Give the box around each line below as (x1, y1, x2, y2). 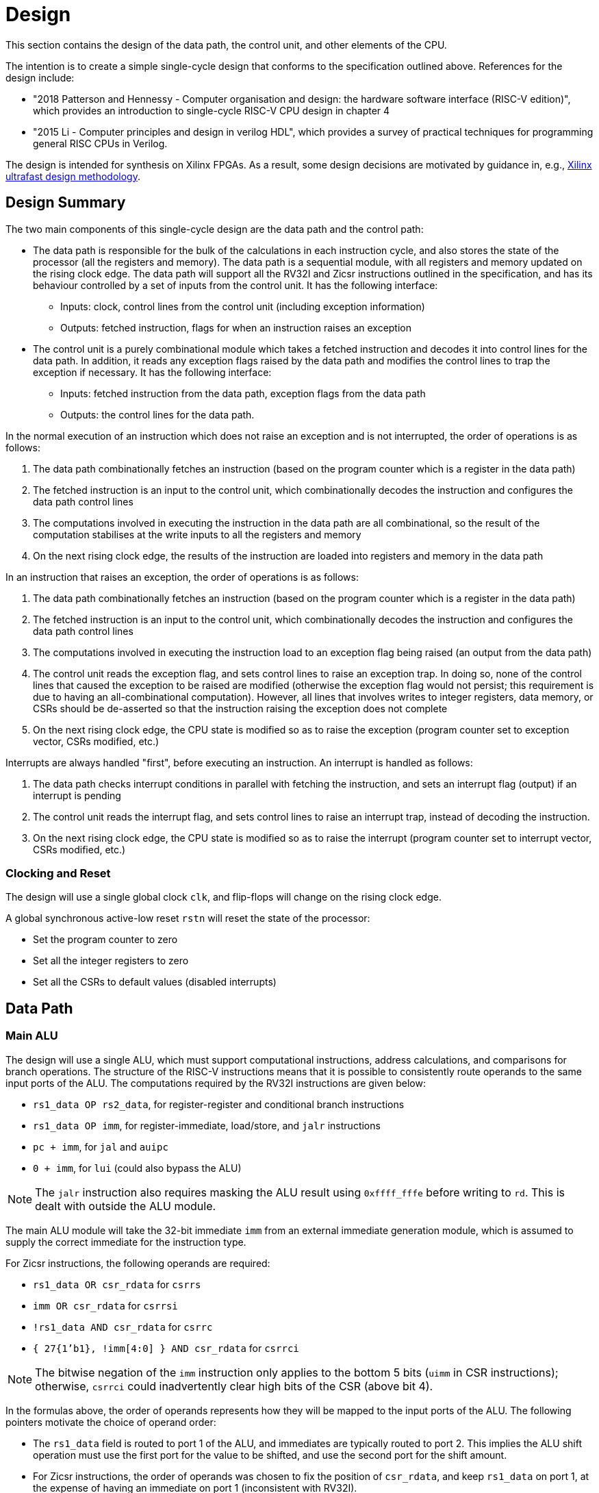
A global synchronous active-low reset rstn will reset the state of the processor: (5, 912, 370, 925)
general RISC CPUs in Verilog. (33, 137, 168, 149)
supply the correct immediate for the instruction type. (5, 1235, 246, 1248)
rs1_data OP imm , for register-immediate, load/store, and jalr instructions (33, 1119, 381, 1131)
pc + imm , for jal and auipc (33, 1140, 168, 1153)
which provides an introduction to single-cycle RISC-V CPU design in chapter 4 (33, 104, 390, 116)
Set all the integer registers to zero (33, 955, 189, 967)
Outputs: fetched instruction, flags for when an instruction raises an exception (60, 321, 411, 334)
